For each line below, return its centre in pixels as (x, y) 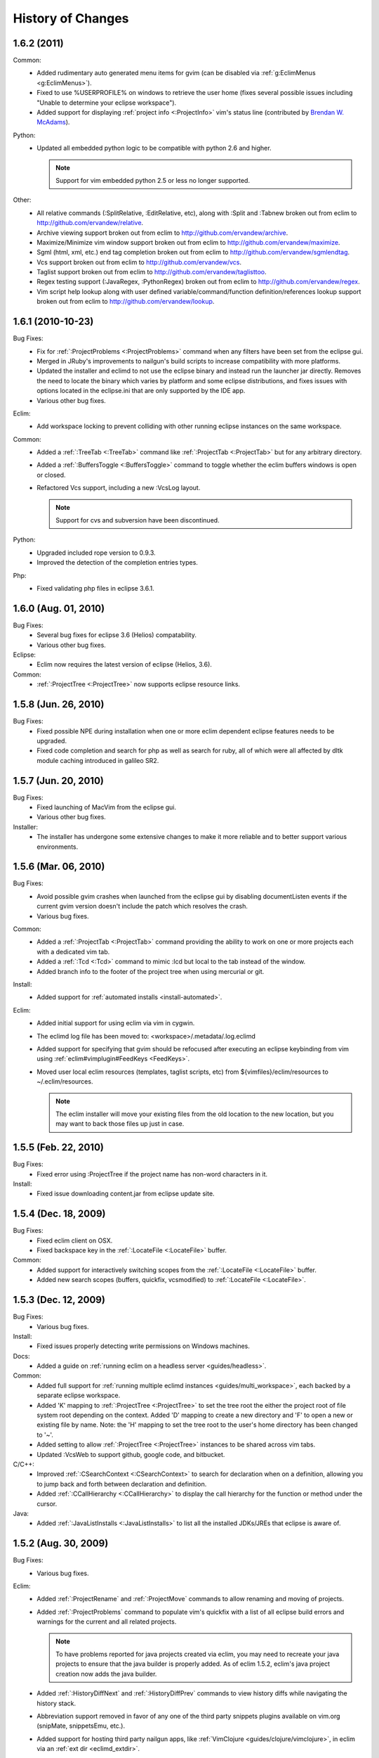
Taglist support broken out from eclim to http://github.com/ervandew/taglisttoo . (152, 272)
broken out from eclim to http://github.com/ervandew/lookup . (126, 302)
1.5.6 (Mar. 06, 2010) (59, 867)
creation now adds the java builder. (106, 1674)
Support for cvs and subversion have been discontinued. (138, 520)
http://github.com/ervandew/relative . (90, 223)
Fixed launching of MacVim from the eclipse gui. (107, 807)
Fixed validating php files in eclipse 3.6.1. (95, 588)
